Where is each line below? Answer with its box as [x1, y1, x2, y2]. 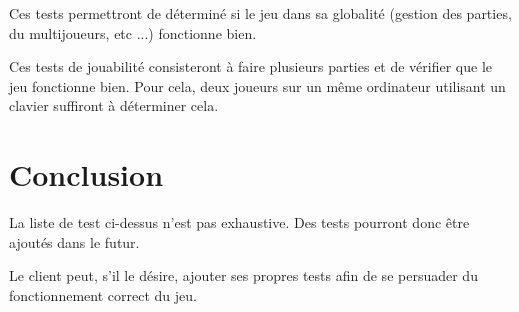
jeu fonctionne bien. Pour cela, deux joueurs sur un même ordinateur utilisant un [9, 75, 506, 96]
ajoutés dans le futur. [9, 231, 140, 252]
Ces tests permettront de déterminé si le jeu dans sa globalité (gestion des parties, [9, 3, 512, 23]
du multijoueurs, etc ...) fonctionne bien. [9, 22, 257, 43]
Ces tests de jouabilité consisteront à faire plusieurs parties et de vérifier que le [9, 56, 493, 77]
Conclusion [9, 154, 164, 195]
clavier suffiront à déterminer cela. [9, 95, 219, 116]
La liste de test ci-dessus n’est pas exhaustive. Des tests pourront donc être [9, 212, 470, 233]
